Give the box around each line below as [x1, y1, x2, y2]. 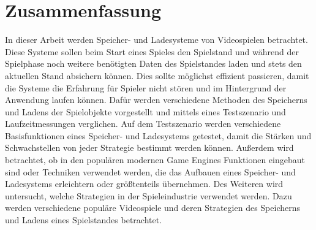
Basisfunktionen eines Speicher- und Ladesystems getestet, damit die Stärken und [5, 129, 312, 142]
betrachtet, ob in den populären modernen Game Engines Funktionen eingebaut [5, 153, 305, 166]
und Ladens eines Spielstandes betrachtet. [5, 213, 162, 226]
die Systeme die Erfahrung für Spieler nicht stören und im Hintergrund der [5, 81, 287, 94]
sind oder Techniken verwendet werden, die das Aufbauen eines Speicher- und [5, 165, 296, 178]
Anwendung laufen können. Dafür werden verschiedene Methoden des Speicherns [5, 93, 307, 106]
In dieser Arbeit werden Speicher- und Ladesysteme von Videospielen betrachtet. [5, 33, 308, 46]
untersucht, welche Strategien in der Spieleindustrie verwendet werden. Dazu [5, 189, 292, 202]
